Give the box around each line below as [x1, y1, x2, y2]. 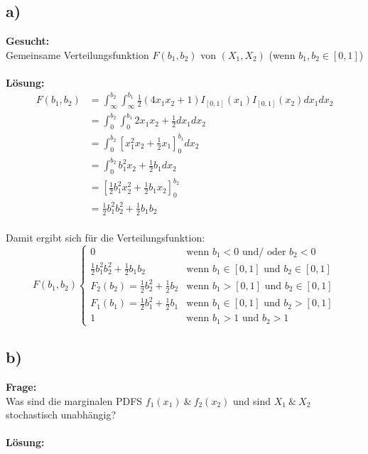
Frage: [6, 379, 37, 394]
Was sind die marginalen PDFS [6, 393, 143, 408]
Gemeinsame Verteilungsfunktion [6, 47, 149, 62]
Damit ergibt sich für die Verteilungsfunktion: [6, 230, 205, 245]
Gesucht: [6, 33, 50, 48]
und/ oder [242, 247, 286, 258]
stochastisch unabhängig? [6, 407, 117, 422]
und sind [233, 393, 271, 408]
